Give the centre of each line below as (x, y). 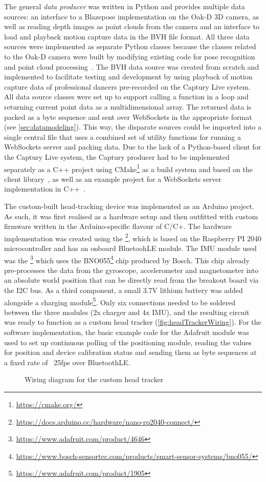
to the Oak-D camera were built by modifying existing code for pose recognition (130, 56)
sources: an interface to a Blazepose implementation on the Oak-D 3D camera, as (131, 16)
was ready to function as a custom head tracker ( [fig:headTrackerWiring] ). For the (133, 322)
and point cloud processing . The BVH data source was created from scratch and (132, 66)
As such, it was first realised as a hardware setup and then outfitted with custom (131, 216)
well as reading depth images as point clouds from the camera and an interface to (132, 26)
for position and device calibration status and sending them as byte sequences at (130, 352)
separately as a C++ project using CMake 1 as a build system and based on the (128, 168)
